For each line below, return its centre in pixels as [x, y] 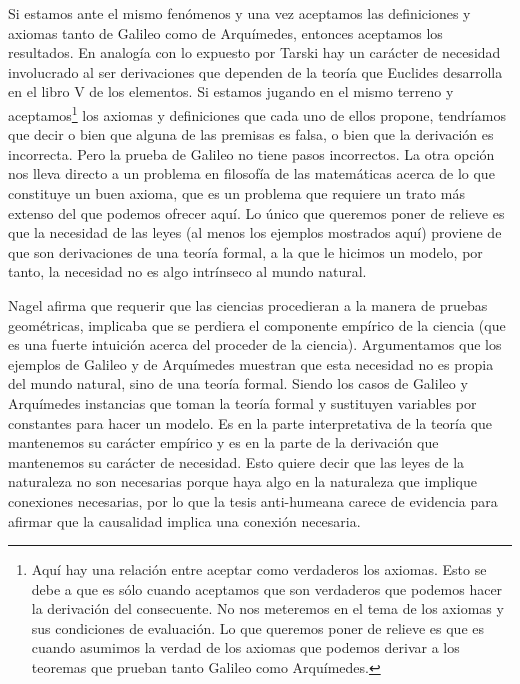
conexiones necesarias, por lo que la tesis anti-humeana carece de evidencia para [253, 500]
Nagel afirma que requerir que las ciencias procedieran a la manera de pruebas [248, 304]
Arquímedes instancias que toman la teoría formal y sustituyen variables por [242, 402]
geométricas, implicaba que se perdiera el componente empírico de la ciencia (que [257, 324]
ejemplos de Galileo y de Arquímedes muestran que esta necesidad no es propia [251, 363]
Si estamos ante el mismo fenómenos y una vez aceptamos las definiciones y [239, 13]
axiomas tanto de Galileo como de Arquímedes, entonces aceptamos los [225, 32]
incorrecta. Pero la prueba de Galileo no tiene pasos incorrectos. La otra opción [251, 153]
